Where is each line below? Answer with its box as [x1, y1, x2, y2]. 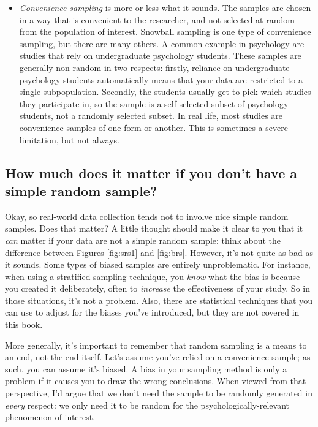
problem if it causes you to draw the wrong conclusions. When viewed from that [5, 374, 306, 387]
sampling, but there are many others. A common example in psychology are [19, 37, 305, 50]
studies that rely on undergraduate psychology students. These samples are [19, 49, 301, 62]
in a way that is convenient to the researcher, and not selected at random [19, 13, 295, 26]
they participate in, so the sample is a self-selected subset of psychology [19, 97, 289, 110]
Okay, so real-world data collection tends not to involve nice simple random [5, 210, 289, 222]
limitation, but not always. [19, 133, 119, 146]
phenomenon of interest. [5, 410, 96, 423]
